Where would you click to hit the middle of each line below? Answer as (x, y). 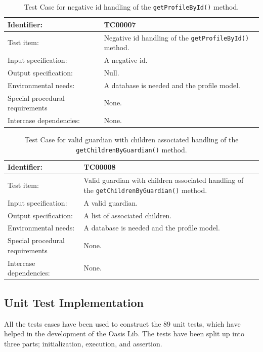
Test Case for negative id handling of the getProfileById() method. (131, 7)
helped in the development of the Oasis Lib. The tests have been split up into (124, 334)
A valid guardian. (111, 202)
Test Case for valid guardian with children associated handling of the (131, 140)
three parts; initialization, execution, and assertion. (83, 343)
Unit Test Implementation (74, 302)
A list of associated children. (128, 215)
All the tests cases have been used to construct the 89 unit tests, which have (122, 323)
